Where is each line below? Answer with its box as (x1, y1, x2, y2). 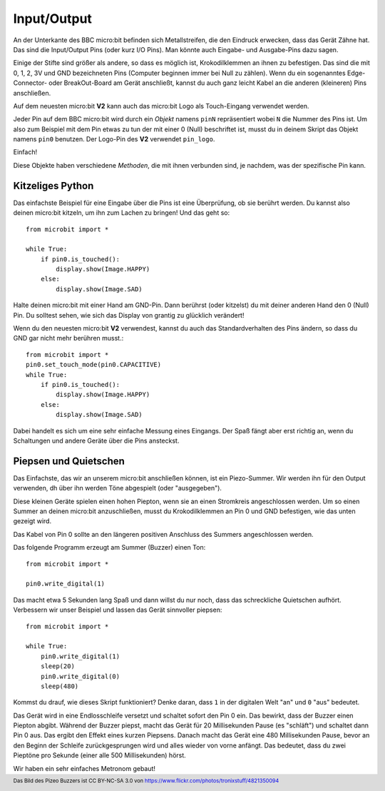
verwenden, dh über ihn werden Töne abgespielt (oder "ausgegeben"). (13, 484, 222, 493)
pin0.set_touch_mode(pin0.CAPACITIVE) (26, 361, 162, 369)
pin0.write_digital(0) (40, 672, 120, 680)
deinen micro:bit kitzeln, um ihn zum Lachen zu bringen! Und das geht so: (13, 208, 230, 217)
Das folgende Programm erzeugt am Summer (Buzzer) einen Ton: (13, 543, 206, 552)
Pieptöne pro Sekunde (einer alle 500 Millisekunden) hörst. (13, 751, 187, 760)
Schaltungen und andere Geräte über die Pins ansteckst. (13, 436, 180, 445)
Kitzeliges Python (13, 179, 94, 192)
